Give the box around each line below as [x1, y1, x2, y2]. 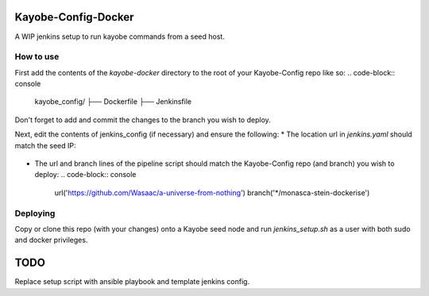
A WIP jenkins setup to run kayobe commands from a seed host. [14, 32, 226, 41]
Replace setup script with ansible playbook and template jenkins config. [14, 277, 250, 286]
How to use [14, 52, 60, 63]
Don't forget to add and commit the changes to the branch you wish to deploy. [14, 115, 272, 125]
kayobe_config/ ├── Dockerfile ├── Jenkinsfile [34, 97, 192, 106]
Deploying [14, 207, 56, 218]
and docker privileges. [14, 235, 88, 245]
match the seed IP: [14, 140, 76, 150]
